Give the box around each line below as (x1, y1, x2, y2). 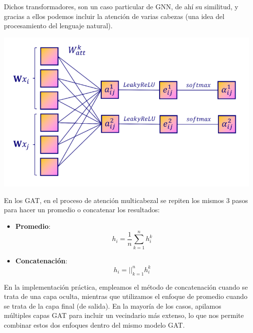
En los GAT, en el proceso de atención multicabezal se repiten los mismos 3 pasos (4, 195, 248, 205)
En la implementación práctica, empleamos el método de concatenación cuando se (4, 281, 248, 292)
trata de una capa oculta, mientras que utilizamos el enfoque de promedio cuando (4, 291, 248, 301)
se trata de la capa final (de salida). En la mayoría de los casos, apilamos (4, 300, 221, 311)
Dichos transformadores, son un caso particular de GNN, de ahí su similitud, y (4, 1, 238, 11)
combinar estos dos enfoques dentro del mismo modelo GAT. (4, 319, 185, 330)
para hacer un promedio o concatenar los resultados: (4, 204, 160, 215)
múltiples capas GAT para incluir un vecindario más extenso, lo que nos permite (4, 310, 244, 320)
